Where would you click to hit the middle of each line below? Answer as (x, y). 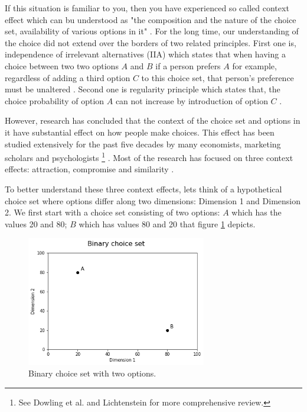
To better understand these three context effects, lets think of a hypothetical (143, 189)
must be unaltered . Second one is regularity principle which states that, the (143, 89)
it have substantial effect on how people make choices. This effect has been (140, 132)
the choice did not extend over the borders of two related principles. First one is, (151, 42)
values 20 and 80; (36, 223)
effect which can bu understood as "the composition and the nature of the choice (151, 19)
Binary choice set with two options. (92, 373)
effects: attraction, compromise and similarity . (89, 169)
